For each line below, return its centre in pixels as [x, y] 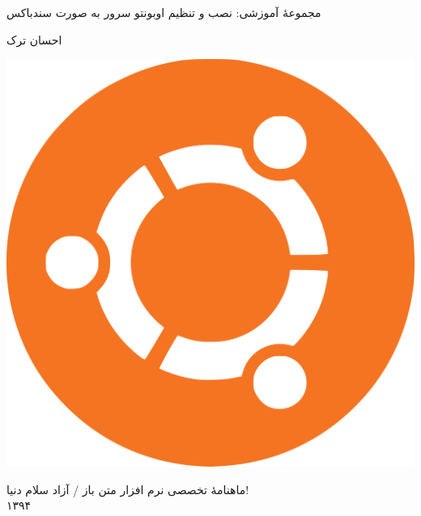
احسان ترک [34, 39]
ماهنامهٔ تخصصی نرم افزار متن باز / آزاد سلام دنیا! [128, 489]
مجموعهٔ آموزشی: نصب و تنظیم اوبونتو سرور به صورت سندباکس [164, 12]
